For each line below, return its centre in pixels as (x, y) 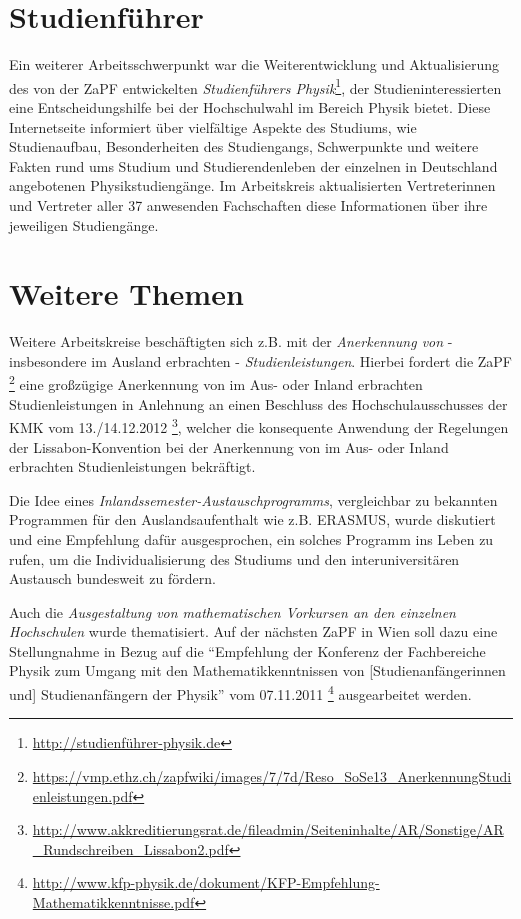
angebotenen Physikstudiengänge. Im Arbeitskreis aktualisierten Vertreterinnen (252, 185)
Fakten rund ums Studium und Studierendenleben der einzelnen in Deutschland (253, 165)
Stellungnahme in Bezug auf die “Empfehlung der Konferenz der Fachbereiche (247, 650)
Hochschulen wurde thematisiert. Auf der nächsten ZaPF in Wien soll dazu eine (253, 631)
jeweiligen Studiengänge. (84, 224)
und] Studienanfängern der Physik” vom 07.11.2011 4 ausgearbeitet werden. (240, 692)
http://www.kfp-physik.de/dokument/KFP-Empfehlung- (206, 882)
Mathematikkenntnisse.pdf (113, 901)
